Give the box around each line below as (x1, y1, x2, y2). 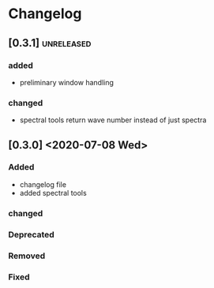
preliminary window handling (19, 77, 115, 87)
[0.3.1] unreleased (8, 36, 92, 50)
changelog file (19, 179, 67, 189)
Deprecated (8, 229, 55, 240)
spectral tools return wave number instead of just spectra (19, 115, 207, 125)
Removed (8, 250, 46, 261)
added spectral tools (19, 188, 87, 197)
